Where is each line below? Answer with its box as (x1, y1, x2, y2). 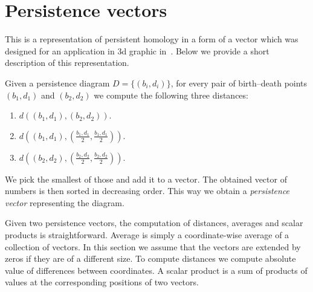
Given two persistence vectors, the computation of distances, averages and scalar (5, 216, 303, 229)
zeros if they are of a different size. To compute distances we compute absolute (5, 252, 296, 265)
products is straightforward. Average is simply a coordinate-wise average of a (5, 229, 289, 241)
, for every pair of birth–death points (170, 76, 308, 89)
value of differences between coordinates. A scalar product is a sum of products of (5, 264, 308, 276)
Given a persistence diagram (5, 76, 110, 89)
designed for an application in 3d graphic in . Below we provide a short (5, 44, 269, 57)
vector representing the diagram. (5, 196, 124, 209)
